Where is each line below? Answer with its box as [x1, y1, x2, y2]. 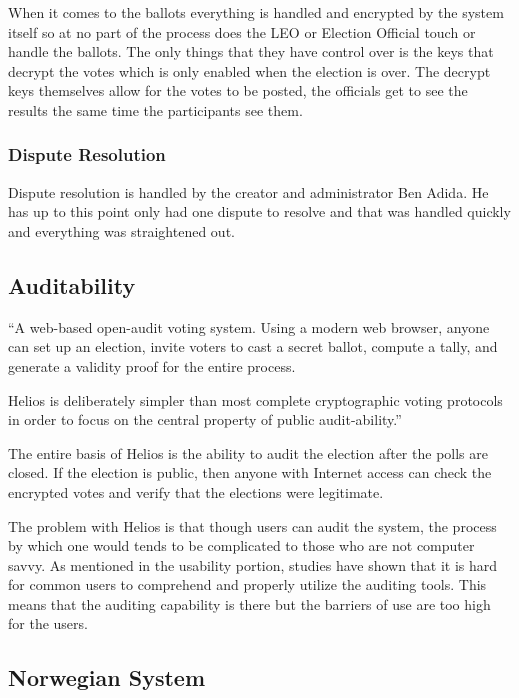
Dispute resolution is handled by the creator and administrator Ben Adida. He [8, 181, 489, 202]
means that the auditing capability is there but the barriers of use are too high [8, 593, 491, 614]
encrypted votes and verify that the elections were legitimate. [8, 481, 384, 502]
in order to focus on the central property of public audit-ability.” [8, 409, 402, 430]
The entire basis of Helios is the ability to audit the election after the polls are [8, 442, 488, 463]
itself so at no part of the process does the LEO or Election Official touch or [8, 21, 476, 42]
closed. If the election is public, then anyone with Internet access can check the [8, 462, 492, 483]
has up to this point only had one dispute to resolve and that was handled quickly [8, 201, 511, 222]
